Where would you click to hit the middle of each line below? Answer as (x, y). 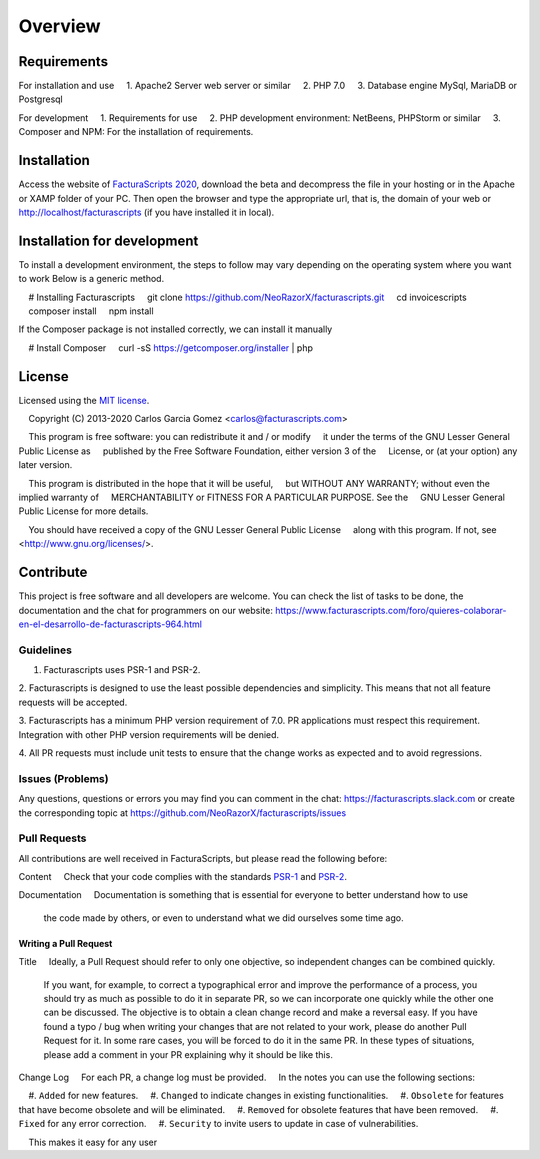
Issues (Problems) (63, 778)
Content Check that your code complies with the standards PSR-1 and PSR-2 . (182, 877)
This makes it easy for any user (93, 1142)
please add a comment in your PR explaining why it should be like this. (188, 1054)
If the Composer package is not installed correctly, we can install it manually (175, 329)
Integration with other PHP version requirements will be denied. (149, 734)
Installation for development (108, 240)
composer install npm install (91, 311)
